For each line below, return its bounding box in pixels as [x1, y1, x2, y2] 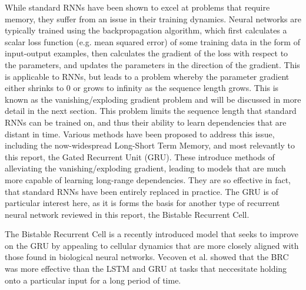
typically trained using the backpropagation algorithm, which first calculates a [5, 24, 287, 36]
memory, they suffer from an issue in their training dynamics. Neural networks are [5, 12, 301, 25]
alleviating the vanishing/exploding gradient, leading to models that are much [5, 162, 286, 174]
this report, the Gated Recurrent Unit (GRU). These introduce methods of [5, 150, 275, 163]
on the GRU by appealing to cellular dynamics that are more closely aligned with [5, 239, 299, 251]
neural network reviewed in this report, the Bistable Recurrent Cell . [5, 208, 250, 220]
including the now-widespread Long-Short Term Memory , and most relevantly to [5, 139, 295, 151]
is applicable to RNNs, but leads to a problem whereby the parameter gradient [5, 70, 290, 82]
